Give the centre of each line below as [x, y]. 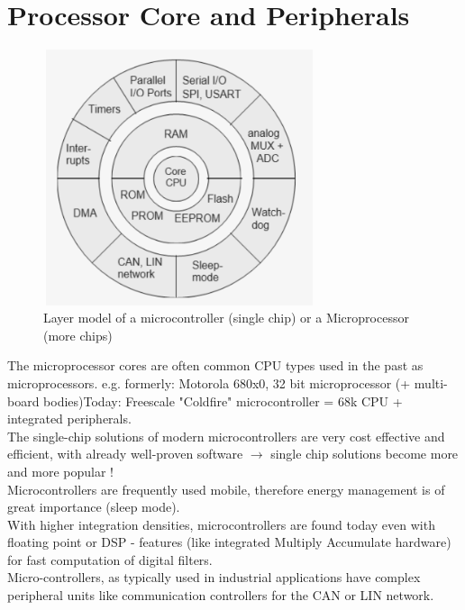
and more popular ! [60, 471]
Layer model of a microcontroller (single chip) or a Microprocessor [226, 318]
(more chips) [78, 335]
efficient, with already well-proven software [125, 454]
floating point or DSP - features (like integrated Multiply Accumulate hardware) [229, 542]
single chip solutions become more [365, 454]
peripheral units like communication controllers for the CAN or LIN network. [221, 595]
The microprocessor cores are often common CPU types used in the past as [215, 365]
